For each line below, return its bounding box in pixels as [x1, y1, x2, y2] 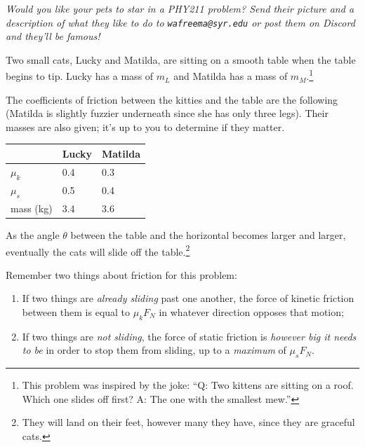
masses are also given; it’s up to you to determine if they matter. [6, 119, 285, 134]
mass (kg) [11, 200, 53, 215]
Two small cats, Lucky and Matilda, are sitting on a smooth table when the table [6, 52, 356, 67]
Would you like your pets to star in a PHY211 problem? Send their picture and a [6, 1, 354, 15]
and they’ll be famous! [6, 29, 100, 43]
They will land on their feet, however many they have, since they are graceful [22, 415, 355, 429]
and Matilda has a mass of [173, 69, 288, 83]
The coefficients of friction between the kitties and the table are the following [6, 92, 338, 106]
